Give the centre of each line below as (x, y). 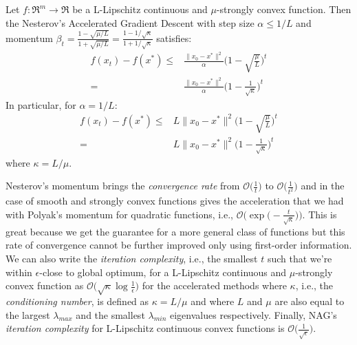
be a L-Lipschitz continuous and (140, 9)
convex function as (45, 285)
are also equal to (310, 301)
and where (213, 301)
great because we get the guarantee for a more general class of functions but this (175, 231)
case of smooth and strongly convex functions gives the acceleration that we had (175, 201)
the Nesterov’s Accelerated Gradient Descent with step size (130, 22)
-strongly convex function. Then (284, 9)
